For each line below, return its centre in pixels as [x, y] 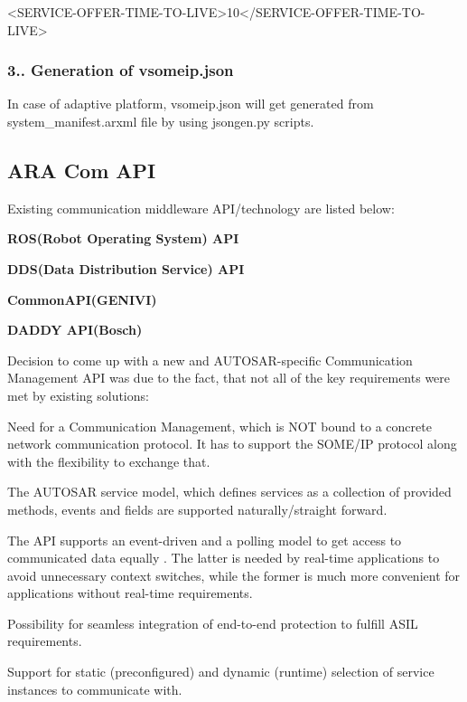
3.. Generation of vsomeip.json [121, 70]
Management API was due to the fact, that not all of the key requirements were [229, 378]
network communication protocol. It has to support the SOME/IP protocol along [232, 444]
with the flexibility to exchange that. [109, 461]
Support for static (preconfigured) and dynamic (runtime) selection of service [221, 672]
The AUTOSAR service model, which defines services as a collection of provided [229, 492]
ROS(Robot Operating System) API [123, 238]
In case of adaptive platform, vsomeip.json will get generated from [191, 104]
